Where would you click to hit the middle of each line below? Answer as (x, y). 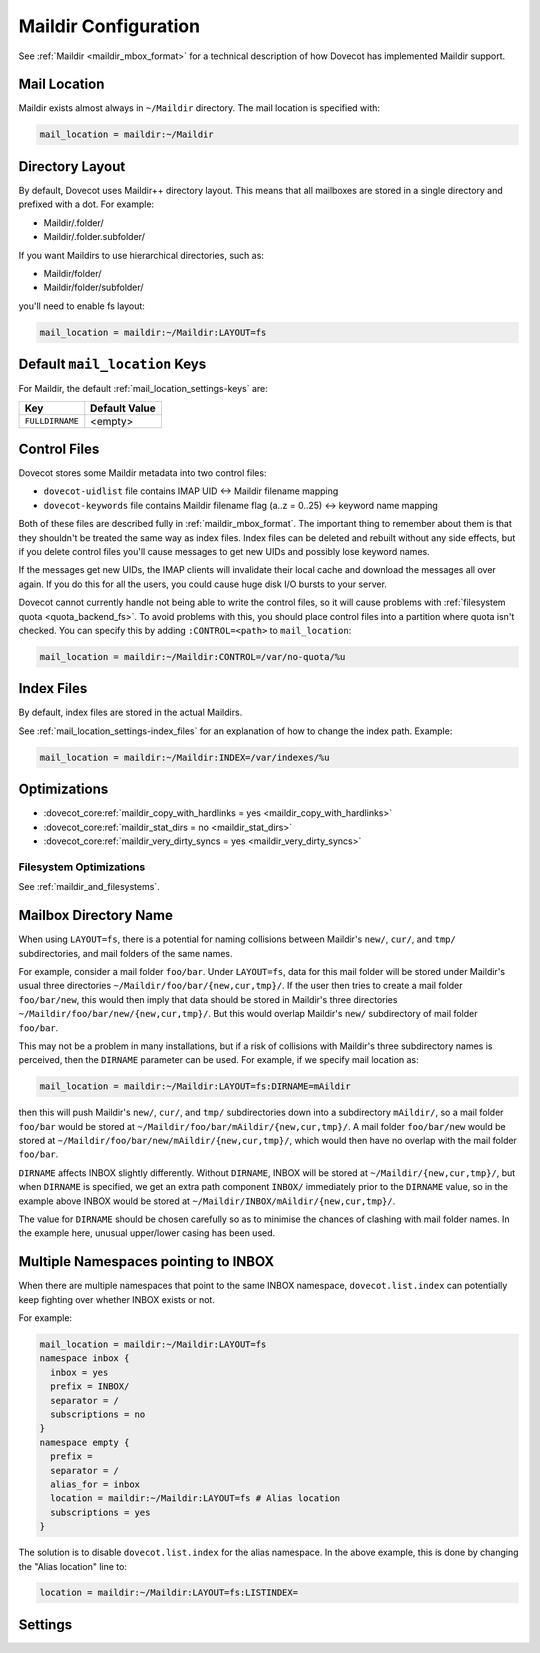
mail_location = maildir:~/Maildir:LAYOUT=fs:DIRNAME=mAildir (195, 1086)
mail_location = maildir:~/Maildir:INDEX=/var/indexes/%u (184, 757)
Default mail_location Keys (112, 364)
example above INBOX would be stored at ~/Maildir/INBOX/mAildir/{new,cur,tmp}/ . (207, 1201)
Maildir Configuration (109, 26)
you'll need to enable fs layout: (81, 306)
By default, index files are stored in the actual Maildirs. (130, 712)
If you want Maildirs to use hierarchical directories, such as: (141, 255)
